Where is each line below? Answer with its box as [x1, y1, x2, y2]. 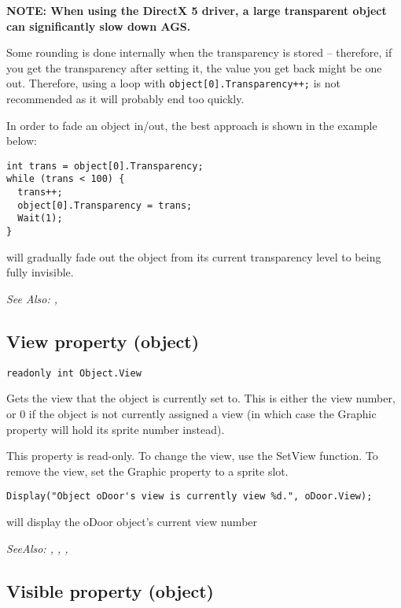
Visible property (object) [6, 578, 214, 602]
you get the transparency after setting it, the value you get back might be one [6, 59, 382, 76]
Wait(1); [17, 213, 63, 224]
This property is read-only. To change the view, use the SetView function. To [6, 447, 378, 464]
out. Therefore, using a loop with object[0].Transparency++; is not [6, 75, 341, 91]
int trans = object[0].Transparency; [6, 160, 204, 172]
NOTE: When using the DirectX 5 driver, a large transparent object [6, 2, 387, 18]
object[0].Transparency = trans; [17, 199, 193, 211]
